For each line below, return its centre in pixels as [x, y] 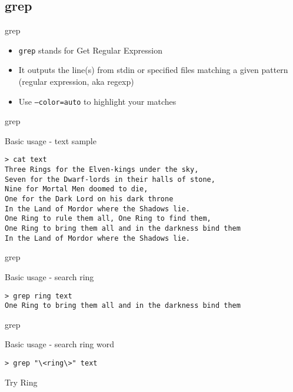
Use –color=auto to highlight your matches [97, 101]
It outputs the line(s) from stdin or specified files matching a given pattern [153, 70]
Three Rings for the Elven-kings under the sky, [102, 170]
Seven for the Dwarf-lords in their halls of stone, [110, 179]
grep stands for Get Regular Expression [91, 50]
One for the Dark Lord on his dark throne [89, 199]
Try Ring [21, 382]
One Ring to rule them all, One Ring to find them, [108, 219]
